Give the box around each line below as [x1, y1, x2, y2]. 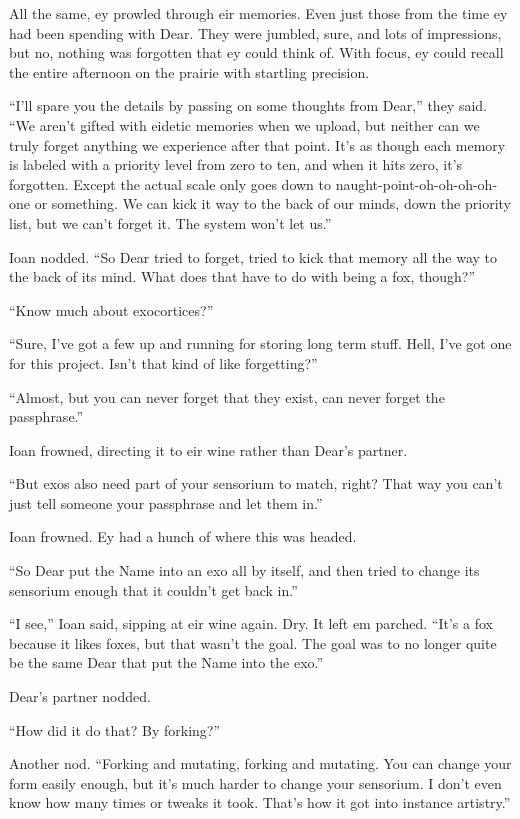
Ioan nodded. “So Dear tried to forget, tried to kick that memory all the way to [9, 246, 498, 267]
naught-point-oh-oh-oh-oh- [335, 173, 498, 194]
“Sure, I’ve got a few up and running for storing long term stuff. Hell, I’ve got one [9, 333, 512, 354]
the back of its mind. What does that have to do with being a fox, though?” [9, 266, 476, 287]
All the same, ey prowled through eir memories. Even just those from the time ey [9, 3, 508, 23]
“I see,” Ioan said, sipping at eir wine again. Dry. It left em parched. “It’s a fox [9, 613, 493, 634]
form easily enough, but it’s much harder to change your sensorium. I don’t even [9, 772, 502, 793]
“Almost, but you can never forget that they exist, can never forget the [9, 386, 445, 407]
